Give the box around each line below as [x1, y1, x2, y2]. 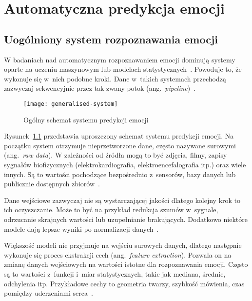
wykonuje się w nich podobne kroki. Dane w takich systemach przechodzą [4, 73, 226, 83]
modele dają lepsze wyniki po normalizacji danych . [4, 223, 159, 234]
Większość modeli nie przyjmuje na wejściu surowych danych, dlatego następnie [4, 240, 242, 250]
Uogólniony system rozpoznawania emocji [4, 31, 218, 46]
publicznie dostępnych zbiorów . [4, 179, 100, 189]
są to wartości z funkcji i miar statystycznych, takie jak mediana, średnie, [4, 268, 226, 279]
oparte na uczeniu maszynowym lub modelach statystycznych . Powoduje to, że [4, 64, 242, 74]
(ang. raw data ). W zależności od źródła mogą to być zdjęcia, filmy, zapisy [4, 150, 227, 160]
